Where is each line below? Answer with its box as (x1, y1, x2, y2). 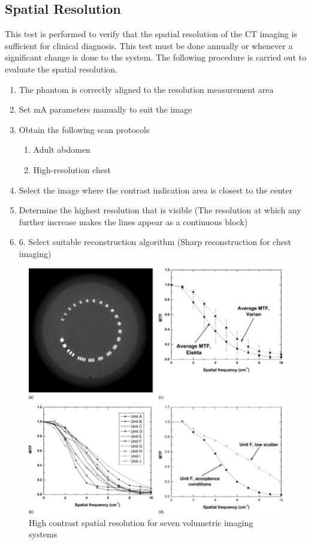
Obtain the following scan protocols (19, 123, 150, 135)
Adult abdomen (33, 143, 90, 156)
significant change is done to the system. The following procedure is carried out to (5, 51, 306, 64)
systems (29, 528, 58, 540)
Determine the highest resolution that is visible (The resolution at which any (19, 204, 301, 216)
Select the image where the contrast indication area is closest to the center (19, 183, 292, 196)
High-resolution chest (33, 163, 111, 176)
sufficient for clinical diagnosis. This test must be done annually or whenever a (5, 39, 293, 52)
